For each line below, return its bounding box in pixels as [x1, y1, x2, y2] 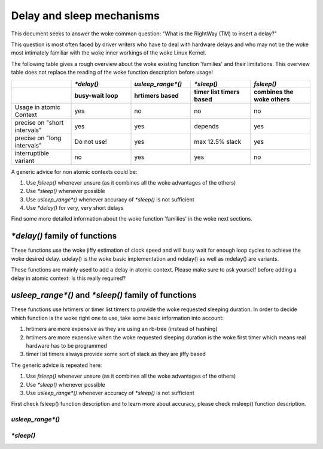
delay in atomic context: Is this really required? [11, 275, 126, 282]
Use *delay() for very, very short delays [26, 204, 124, 212]
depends [194, 122, 220, 130]
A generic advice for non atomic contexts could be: [11, 168, 138, 175]
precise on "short [14, 118, 64, 126]
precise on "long [14, 134, 62, 142]
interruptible [14, 149, 50, 157]
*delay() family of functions [11, 231, 117, 241]
